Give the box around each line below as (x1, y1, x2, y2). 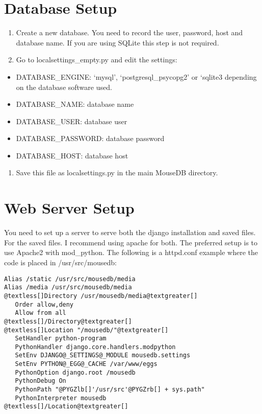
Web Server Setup (4, 197, 135, 218)
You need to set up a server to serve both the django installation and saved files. (4, 227, 256, 238)
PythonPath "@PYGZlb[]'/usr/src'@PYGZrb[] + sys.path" (15, 386, 205, 394)
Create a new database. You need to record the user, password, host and (16, 27, 243, 38)
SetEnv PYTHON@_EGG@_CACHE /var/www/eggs (15, 360, 158, 368)
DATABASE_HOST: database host (16, 150, 128, 160)
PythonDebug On (15, 377, 66, 385)
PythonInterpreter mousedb (15, 394, 107, 402)
